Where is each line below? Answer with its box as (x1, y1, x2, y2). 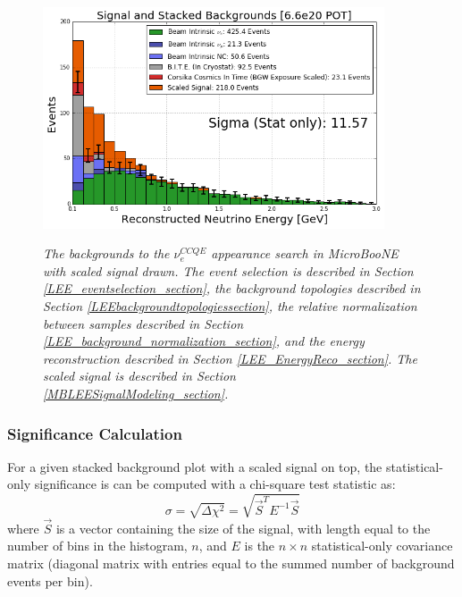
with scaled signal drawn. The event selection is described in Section (43, 261, 414, 280)
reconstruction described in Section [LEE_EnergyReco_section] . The (43, 349, 417, 367)
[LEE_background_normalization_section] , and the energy (43, 332, 365, 350)
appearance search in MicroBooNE (211, 244, 399, 263)
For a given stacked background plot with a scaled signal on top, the (7, 457, 382, 475)
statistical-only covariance (311, 536, 453, 555)
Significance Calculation (7, 422, 182, 444)
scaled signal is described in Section (43, 366, 236, 385)
